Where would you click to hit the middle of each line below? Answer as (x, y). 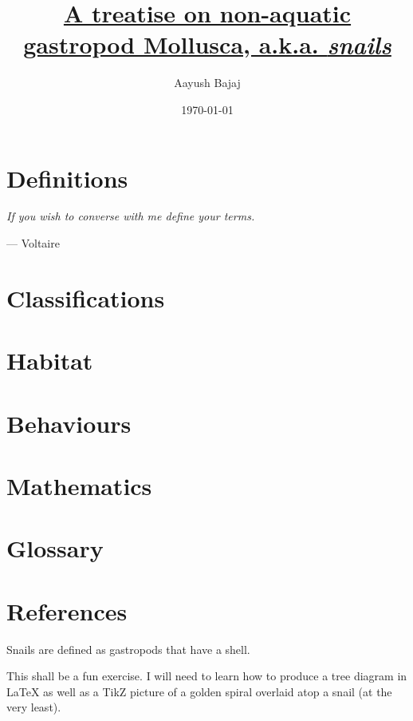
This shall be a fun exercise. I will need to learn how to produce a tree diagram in (207, 676)
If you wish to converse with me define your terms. (131, 216)
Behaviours (69, 423)
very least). (34, 707)
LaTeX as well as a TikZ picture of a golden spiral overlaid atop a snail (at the (199, 691)
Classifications (86, 297)
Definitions (67, 178)
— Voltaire (33, 243)
